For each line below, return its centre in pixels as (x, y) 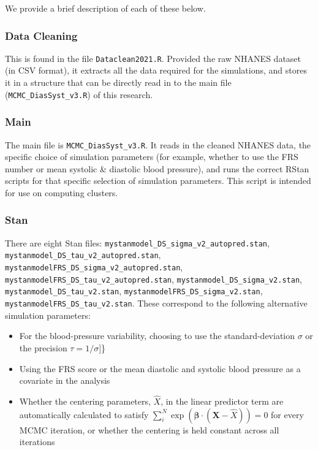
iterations (37, 442)
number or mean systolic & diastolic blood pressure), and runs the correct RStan (157, 168)
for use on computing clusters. (62, 192)
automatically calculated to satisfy (84, 414)
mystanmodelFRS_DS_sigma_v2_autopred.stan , (94, 267)
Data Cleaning (41, 35)
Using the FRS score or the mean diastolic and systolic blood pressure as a (160, 368)
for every (287, 414)
